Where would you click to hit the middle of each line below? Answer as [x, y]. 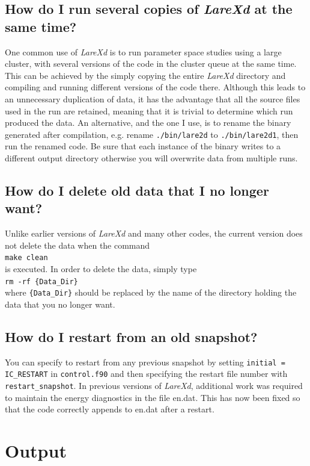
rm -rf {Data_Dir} [41, 281]
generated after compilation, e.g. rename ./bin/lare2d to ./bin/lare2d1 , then [152, 134]
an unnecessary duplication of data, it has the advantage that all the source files [153, 98]
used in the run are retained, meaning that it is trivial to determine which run [149, 110]
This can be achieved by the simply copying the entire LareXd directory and [145, 75]
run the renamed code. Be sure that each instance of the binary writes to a [143, 146]
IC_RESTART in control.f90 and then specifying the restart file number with [146, 374]
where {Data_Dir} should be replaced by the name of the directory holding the [151, 292]
